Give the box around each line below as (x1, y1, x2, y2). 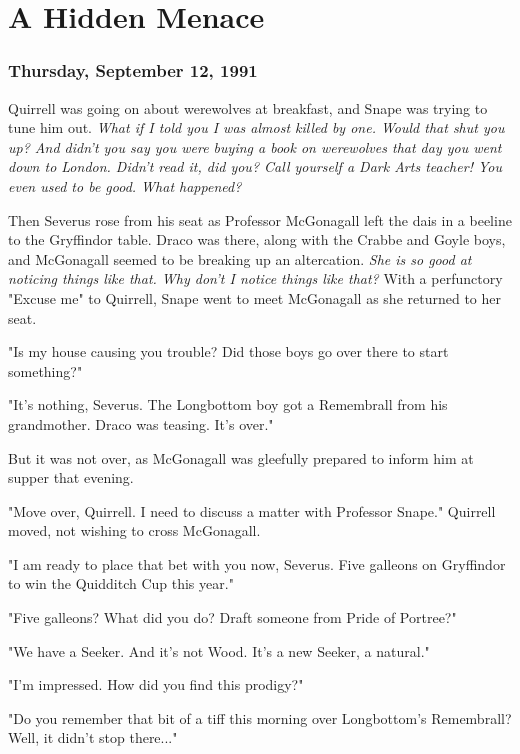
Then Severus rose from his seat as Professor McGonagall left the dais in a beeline (8, 209, 512, 230)
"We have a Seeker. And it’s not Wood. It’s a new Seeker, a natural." (8, 640, 430, 661)
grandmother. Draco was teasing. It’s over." (8, 413, 274, 434)
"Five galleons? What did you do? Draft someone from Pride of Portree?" (8, 607, 457, 628)
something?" (8, 360, 83, 381)
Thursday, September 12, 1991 (8, 58, 258, 83)
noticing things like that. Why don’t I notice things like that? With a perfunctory (8, 268, 503, 289)
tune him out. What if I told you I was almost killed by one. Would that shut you (8, 117, 505, 138)
